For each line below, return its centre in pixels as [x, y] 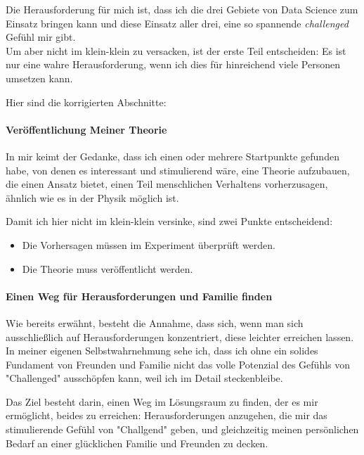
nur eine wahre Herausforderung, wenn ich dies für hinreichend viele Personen [173, 64]
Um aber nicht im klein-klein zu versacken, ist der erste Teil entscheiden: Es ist [176, 50]
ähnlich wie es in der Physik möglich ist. [92, 197]
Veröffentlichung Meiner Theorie [86, 129]
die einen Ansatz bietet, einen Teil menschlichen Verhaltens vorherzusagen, [167, 184]
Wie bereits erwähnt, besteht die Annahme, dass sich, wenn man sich [155, 322]
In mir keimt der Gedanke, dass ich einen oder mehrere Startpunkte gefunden [173, 156]
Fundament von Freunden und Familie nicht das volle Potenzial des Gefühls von [178, 364]
